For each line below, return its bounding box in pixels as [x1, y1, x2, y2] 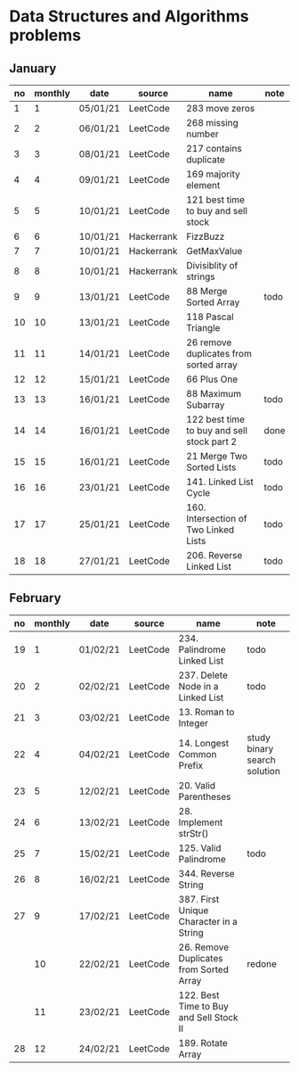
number [186, 128, 220, 140]
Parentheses [178, 790, 231, 803]
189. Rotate [178, 1036, 229, 1049]
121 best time [186, 194, 246, 206]
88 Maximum [186, 388, 242, 400]
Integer [178, 716, 209, 729]
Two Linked [186, 524, 235, 536]
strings [186, 270, 215, 283]
